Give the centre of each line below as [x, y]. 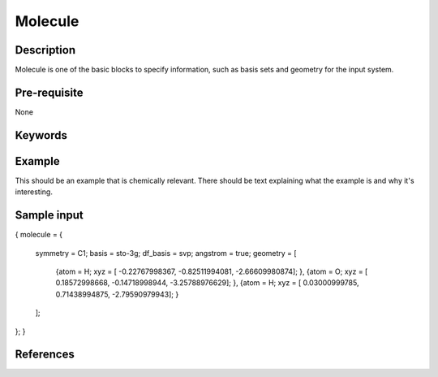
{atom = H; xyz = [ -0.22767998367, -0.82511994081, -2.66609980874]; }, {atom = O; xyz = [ [212, 271]
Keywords [41, 135]
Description [45, 50]
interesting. [34, 192]
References [45, 355]
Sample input [49, 215]
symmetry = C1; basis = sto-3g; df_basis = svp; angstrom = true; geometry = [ [166, 253]
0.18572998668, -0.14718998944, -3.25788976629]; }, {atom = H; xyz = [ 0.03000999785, [207, 283]
